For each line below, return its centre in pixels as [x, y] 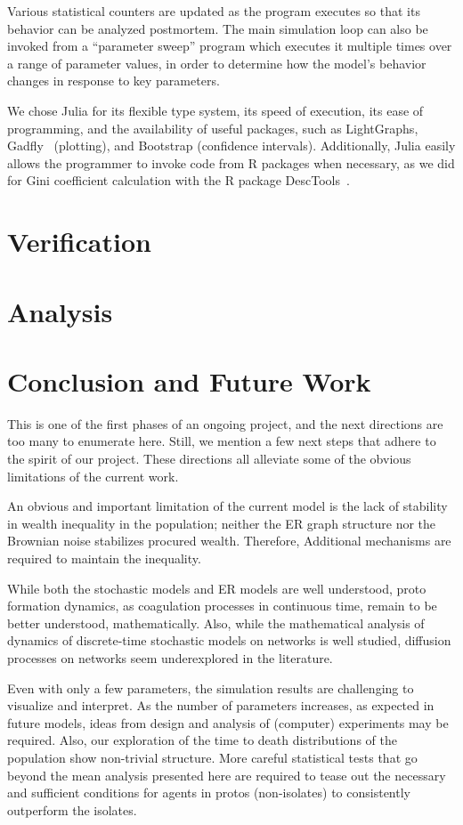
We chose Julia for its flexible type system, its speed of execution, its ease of [215, 110]
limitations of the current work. [93, 476]
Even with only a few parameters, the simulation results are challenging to [211, 687]
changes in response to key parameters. [114, 81]
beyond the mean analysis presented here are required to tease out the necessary [227, 775]
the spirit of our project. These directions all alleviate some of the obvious [209, 458]
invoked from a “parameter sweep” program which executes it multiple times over [230, 46]
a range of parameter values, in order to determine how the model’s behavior [217, 63]
